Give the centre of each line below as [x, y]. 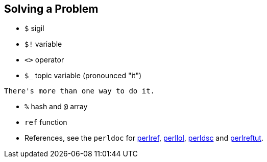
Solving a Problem [51, 9]
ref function [46, 122]
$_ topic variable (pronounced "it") [83, 76]
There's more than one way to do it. [80, 91]
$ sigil [34, 28]
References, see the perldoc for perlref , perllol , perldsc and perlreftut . [144, 138]
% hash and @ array [56, 107]
